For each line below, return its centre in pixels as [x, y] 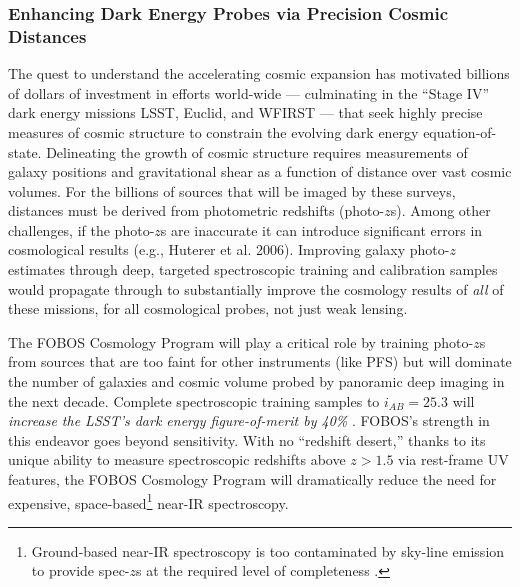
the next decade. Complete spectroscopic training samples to [194, 400]
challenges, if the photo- [81, 229]
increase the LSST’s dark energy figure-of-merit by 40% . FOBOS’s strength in [249, 420]
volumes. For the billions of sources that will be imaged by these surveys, [232, 190]
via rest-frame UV [453, 459]
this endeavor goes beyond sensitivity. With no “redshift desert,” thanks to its [247, 439]
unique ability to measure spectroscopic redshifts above [177, 459]
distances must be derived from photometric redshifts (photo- [196, 210]
